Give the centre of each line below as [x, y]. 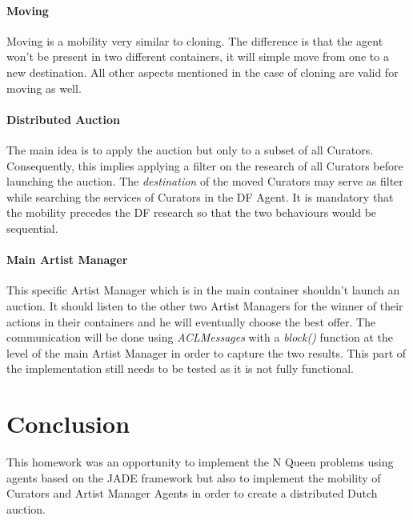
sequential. [32, 228]
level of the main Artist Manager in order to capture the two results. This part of [206, 352]
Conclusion [68, 424]
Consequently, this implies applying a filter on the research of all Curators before [205, 165]
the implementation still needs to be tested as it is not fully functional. [180, 368]
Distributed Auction [63, 119]
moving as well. [44, 88]
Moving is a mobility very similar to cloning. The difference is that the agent [195, 40]
